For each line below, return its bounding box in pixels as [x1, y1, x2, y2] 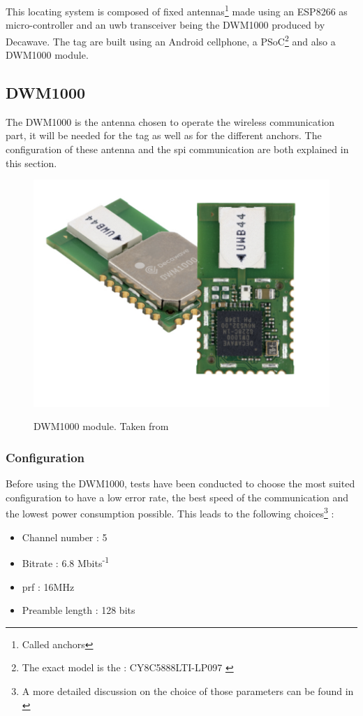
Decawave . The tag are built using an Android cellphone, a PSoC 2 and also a [6, 31, 336, 48]
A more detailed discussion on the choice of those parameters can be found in [22, 683, 354, 698]
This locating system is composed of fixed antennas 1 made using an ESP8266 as [6, 2, 348, 18]
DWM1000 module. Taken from [34, 419, 169, 434]
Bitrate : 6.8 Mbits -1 [22, 554, 110, 570]
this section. [6, 155, 57, 170]
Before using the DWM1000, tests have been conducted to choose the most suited [6, 476, 355, 491]
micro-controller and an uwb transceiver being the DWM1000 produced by [6, 17, 325, 32]
